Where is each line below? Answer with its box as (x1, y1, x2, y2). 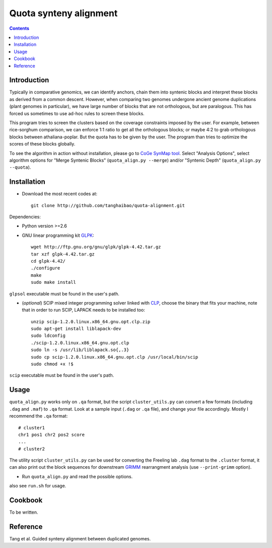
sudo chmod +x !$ (31, 361, 74, 367)
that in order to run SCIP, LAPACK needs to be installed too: (22, 307, 146, 313)
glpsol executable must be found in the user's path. (9, 290, 119, 296)
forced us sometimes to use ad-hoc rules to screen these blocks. (9, 110, 145, 116)
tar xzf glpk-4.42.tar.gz (31, 251, 95, 257)
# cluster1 (18, 425, 45, 430)
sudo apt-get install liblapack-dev (31, 326, 121, 332)
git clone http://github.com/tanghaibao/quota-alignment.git (31, 203, 185, 208)
